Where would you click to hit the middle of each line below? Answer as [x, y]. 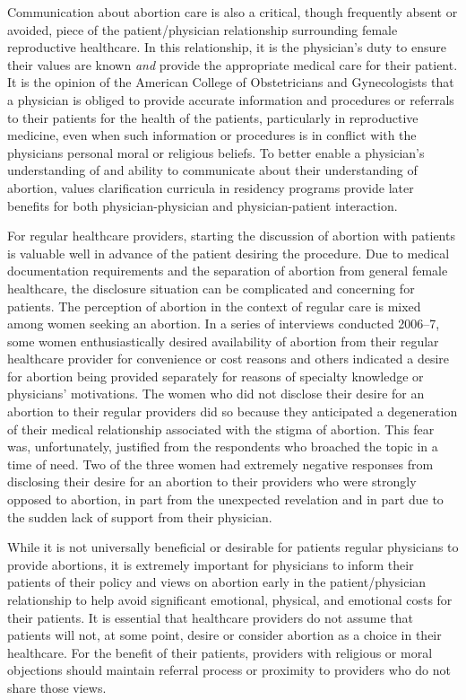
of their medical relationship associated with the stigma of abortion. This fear [221, 429]
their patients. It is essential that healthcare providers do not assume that [210, 617]
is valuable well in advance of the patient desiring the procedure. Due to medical [229, 253]
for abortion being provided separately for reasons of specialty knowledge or [216, 376]
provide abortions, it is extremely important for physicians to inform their [211, 564]
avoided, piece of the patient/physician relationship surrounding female [203, 29]
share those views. [57, 687]
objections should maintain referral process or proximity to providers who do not [229, 670]
